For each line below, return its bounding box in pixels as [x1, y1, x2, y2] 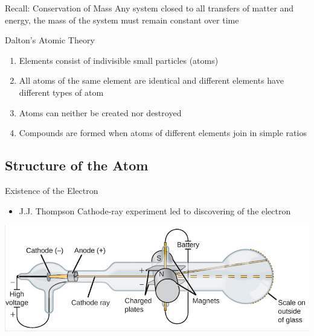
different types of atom [19, 86, 104, 98]
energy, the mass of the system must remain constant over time [5, 13, 239, 26]
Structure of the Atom [5, 156, 149, 175]
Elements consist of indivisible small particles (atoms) [19, 54, 219, 66]
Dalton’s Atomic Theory [5, 34, 95, 46]
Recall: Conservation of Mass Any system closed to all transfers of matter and [5, 2, 294, 14]
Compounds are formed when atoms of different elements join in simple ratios [19, 126, 307, 139]
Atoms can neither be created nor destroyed [19, 106, 182, 119]
